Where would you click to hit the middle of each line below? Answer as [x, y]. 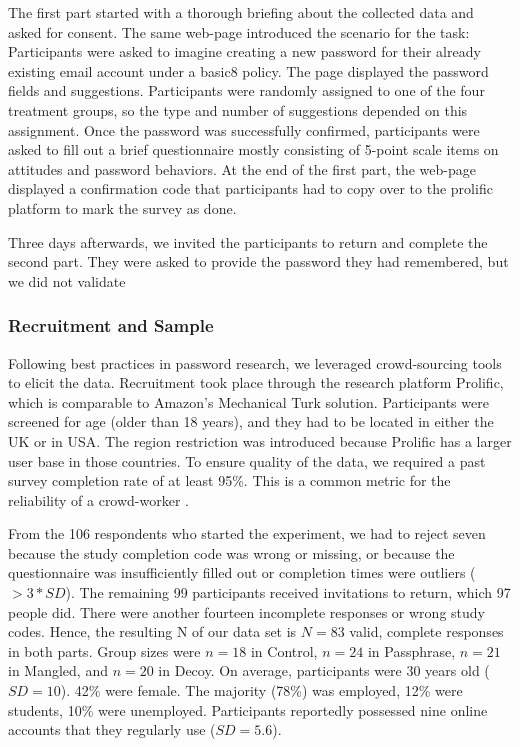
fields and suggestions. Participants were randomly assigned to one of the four [246, 90]
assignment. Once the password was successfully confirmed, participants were [244, 129]
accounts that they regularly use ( [112, 729]
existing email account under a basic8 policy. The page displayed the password [248, 70]
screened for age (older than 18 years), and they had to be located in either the [251, 421]
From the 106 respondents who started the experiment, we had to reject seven [247, 533]
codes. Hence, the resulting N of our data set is [152, 631]
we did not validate [67, 280]
